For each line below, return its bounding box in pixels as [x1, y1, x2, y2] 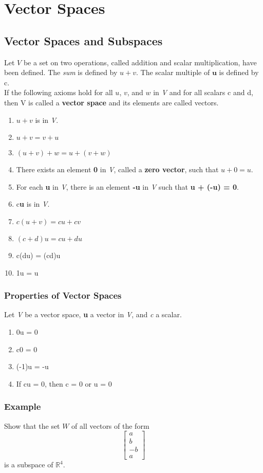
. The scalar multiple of [136, 67, 210, 78]
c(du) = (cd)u [16, 249, 61, 260]
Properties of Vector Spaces [4, 289, 122, 302]
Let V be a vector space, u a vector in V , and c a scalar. [4, 309, 182, 320]
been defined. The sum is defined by [4, 67, 118, 78]
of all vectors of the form [71, 420, 149, 431]
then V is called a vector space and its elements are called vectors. [4, 97, 219, 107]
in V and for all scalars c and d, [153, 87, 253, 98]
